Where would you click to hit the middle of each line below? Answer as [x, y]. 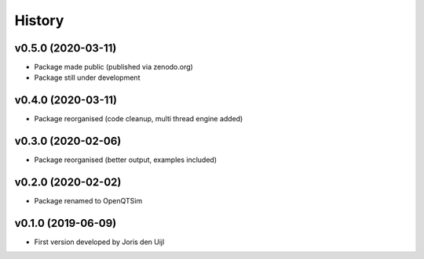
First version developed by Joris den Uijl [99, 242]
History [39, 20]
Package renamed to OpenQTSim [88, 201]
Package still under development [87, 77]
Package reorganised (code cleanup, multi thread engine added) [139, 119]
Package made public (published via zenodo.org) [114, 67]
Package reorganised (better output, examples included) [126, 160]
